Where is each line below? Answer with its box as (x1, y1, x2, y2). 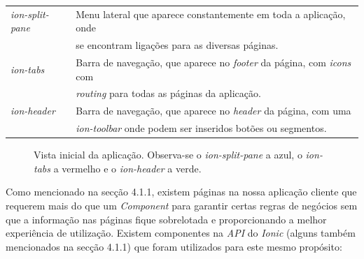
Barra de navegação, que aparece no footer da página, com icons (76, 55, 351, 70)
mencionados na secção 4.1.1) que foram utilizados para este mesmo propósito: (6, 239, 342, 253)
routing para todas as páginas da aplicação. (76, 86, 261, 101)
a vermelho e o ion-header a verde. (53, 161, 202, 175)
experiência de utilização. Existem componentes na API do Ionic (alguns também (6, 225, 356, 240)
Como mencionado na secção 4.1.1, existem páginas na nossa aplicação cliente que (6, 184, 357, 199)
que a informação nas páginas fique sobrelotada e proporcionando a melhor (6, 212, 327, 226)
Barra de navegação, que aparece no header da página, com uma (76, 103, 351, 118)
